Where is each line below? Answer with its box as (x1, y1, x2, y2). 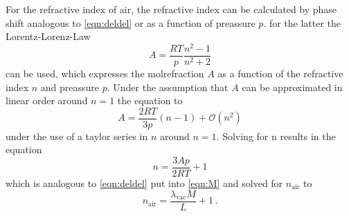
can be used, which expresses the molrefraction (6, 66, 204, 80)
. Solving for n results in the (216, 128, 336, 143)
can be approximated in (242, 79, 343, 94)
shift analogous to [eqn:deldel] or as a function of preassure (6, 15, 256, 30)
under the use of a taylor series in (6, 128, 148, 143)
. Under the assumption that (107, 79, 229, 94)
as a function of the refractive (217, 66, 343, 80)
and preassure (40, 79, 100, 94)
